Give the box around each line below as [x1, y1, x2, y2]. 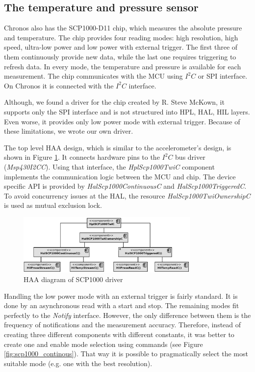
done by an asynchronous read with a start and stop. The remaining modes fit [4, 300, 239, 311]
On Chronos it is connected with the [4, 80, 114, 90]
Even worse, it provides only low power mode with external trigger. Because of [4, 116, 240, 126]
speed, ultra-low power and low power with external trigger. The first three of [4, 42, 238, 52]
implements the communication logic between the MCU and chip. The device [4, 171, 236, 181]
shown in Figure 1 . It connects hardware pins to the [4, 152, 160, 162]
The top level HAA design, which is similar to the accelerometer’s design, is [4, 142, 231, 152]
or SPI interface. [198, 71, 248, 81]
